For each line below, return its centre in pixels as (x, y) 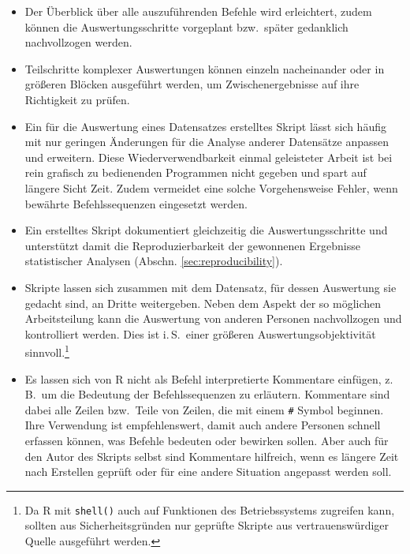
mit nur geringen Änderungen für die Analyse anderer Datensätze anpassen (207, 142)
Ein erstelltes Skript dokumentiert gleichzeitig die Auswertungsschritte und (206, 230)
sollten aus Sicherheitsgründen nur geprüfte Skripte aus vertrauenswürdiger (207, 525)
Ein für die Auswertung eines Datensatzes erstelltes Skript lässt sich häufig (205, 126)
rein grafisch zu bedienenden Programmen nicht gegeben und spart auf (196, 172)
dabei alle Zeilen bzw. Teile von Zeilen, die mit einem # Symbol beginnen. (204, 409)
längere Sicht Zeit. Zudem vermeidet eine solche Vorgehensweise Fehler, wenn (211, 187)
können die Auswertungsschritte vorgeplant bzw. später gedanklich (186, 26)
